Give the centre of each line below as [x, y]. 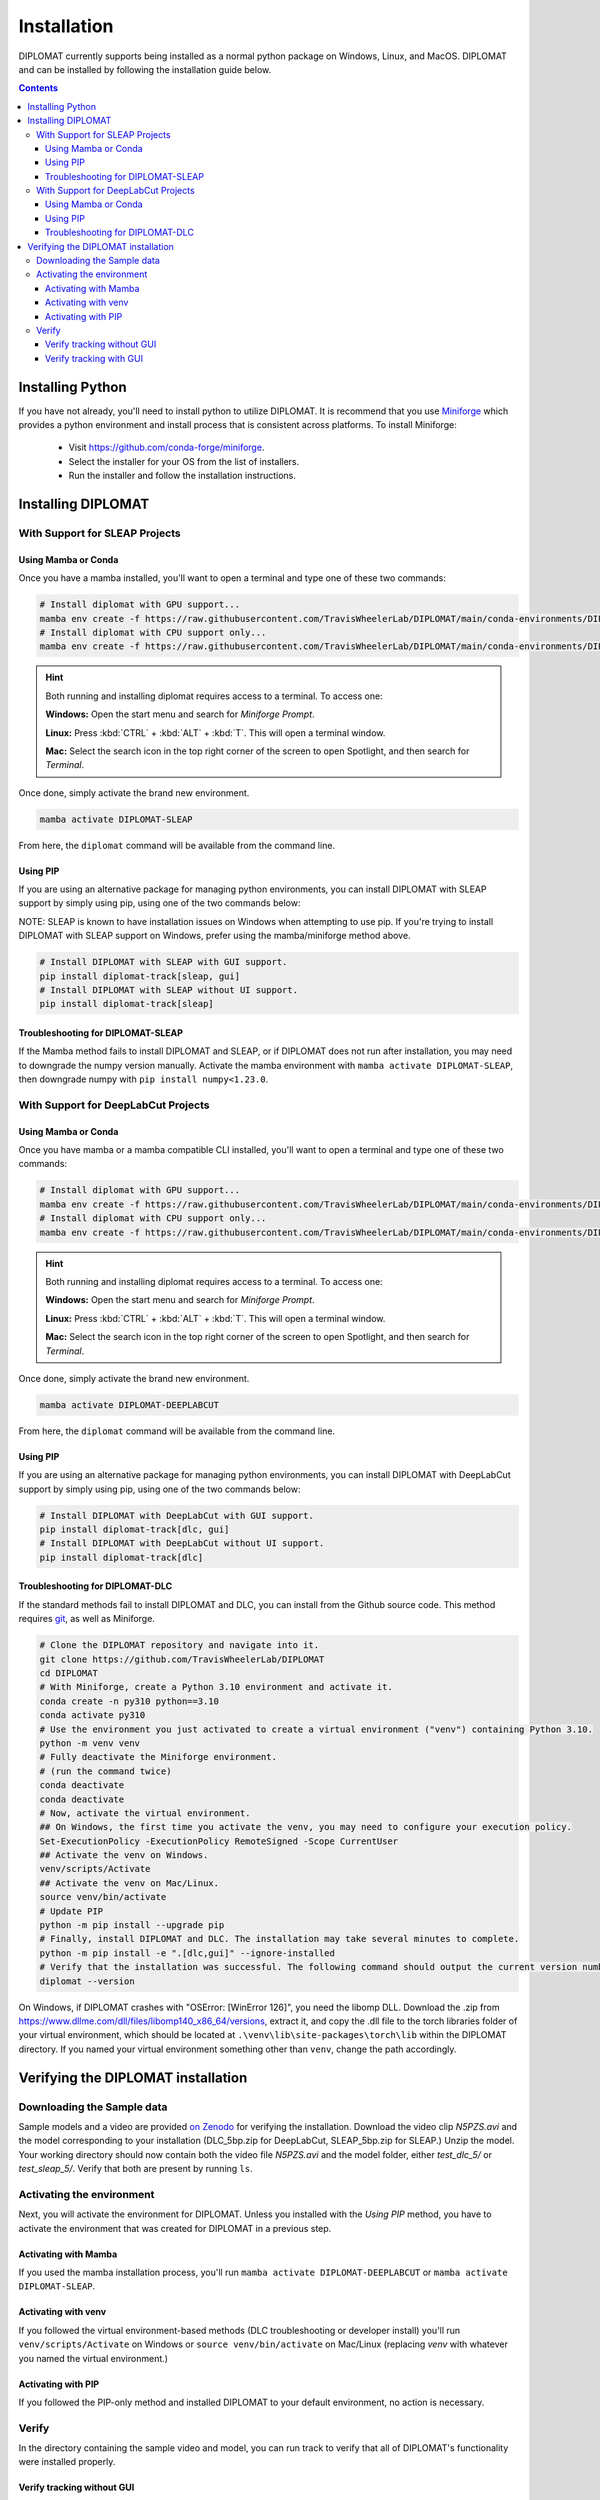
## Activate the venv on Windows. [124, 1855]
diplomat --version [87, 1981]
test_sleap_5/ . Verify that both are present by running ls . [136, 2169]
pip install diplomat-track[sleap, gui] [139, 976]
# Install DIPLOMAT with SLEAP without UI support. [169, 989]
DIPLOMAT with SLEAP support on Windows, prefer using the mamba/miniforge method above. [214, 936]
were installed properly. [67, 2462]
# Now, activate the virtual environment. [145, 1813]
